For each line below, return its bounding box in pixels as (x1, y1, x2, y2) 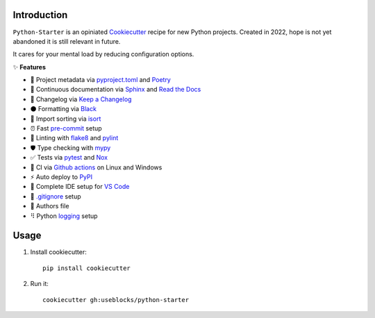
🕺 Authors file (30, 202, 69, 210)
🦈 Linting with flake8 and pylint (30, 134, 119, 142)
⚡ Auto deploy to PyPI (30, 172, 93, 181)
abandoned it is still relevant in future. (12, 37, 121, 45)
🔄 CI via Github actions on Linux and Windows (30, 163, 162, 171)
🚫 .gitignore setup (30, 192, 81, 201)
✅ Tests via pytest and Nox (30, 153, 108, 162)
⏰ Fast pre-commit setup (30, 124, 102, 133)
